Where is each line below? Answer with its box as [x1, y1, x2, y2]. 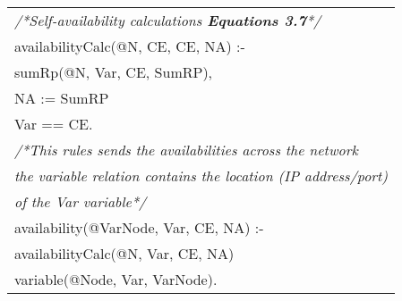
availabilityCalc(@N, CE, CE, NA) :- [14, 36, 245, 56]
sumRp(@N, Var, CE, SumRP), [14, 62, 213, 82]
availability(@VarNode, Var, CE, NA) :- [14, 217, 264, 238]
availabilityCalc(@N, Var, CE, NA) [14, 243, 235, 263]
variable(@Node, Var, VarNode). [14, 269, 218, 289]
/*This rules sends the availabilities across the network [14, 139, 358, 160]
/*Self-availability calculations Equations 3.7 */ [14, 10, 321, 30]
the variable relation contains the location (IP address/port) [14, 165, 388, 186]
